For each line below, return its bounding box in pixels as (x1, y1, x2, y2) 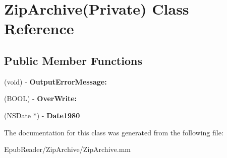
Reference (4, 18, 74, 39)
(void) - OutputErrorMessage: (4, 76, 107, 87)
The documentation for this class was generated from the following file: (4, 127, 223, 137)
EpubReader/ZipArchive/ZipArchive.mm (4, 144, 131, 154)
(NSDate (4, 110, 31, 120)
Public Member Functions (4, 52, 142, 68)
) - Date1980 (36, 110, 80, 120)
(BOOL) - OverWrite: (4, 93, 77, 104)
